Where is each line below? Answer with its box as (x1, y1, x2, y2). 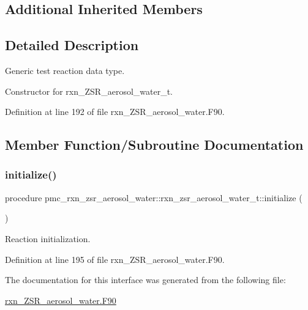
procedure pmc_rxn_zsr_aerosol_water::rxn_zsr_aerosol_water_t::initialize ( (5, 191, 302, 204)
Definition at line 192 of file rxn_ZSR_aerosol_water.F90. (5, 105, 225, 118)
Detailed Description (5, 35, 139, 54)
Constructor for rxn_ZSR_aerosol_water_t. (5, 84, 173, 97)
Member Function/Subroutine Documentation (5, 135, 304, 154)
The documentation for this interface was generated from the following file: (5, 273, 286, 286)
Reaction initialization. (5, 232, 91, 245)
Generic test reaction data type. (5, 64, 125, 76)
